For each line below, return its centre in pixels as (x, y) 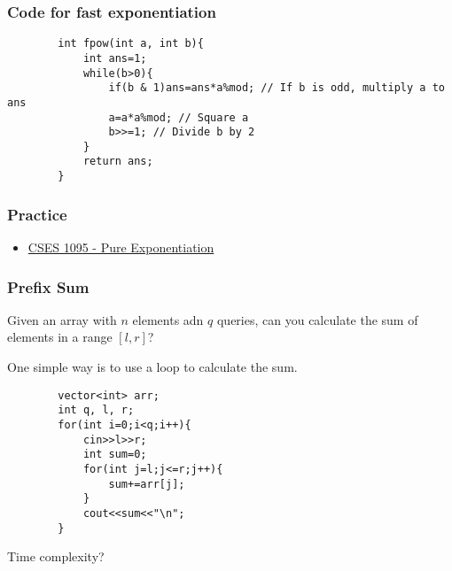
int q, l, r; (96, 410)
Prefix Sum (48, 286)
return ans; (118, 162)
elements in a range (60, 337)
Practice (37, 214)
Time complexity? (56, 556)
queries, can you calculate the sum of (317, 319)
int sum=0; (115, 455)
